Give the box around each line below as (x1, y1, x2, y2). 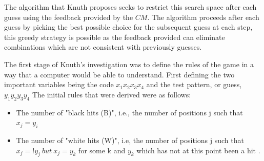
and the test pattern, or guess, (146, 79, 242, 90)
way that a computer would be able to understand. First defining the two (4, 69, 235, 79)
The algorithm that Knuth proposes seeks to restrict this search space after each (4, 2, 257, 12)
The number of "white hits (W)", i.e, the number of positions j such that (16, 134, 244, 145)
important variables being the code (4, 79, 114, 90)
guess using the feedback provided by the (4, 11, 133, 22)
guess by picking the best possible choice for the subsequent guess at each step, (4, 22, 253, 32)
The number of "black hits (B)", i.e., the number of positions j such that (16, 107, 243, 117)
